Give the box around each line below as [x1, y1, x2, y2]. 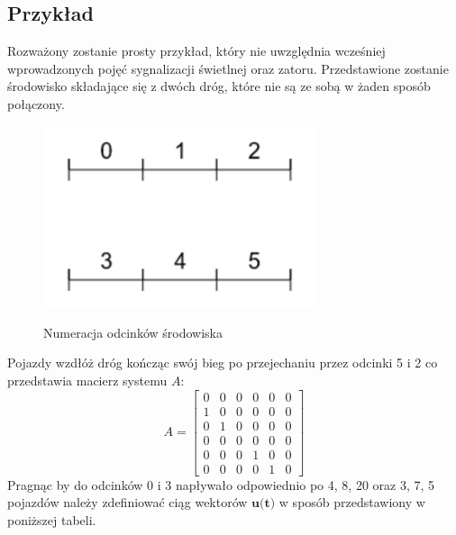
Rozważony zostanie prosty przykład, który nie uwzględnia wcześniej [7, 41, 386, 60]
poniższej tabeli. [7, 510, 96, 529]
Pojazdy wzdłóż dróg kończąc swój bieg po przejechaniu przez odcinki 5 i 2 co [7, 353, 438, 372]
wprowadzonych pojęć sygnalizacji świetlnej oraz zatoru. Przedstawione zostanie [7, 59, 449, 77]
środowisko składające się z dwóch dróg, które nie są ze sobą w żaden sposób [7, 77, 431, 95]
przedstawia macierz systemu [7, 370, 168, 389]
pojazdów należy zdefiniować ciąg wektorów [7, 493, 248, 512]
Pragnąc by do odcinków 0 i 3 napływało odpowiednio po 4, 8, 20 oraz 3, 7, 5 [7, 475, 435, 494]
